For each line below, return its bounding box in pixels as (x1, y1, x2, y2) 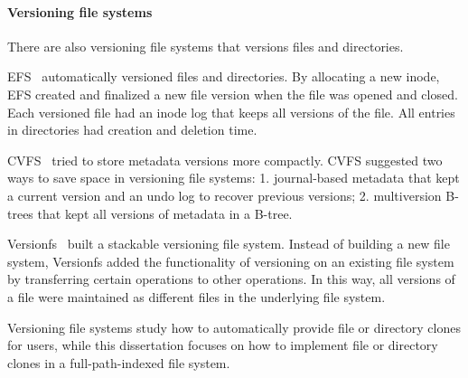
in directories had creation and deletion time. (7, 120, 257, 139)
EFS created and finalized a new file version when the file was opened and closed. (7, 84, 458, 103)
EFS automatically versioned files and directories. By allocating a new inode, (7, 67, 440, 86)
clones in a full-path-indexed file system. (7, 353, 230, 372)
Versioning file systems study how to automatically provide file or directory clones (7, 317, 461, 336)
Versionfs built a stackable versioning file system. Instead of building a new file (7, 234, 450, 253)
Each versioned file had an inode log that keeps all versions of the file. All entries (7, 102, 455, 121)
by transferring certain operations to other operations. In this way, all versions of (7, 269, 455, 288)
